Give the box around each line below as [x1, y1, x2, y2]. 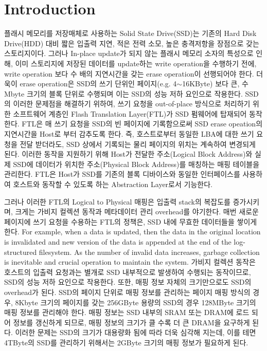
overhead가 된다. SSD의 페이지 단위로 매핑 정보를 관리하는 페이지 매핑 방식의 [4, 286, 251, 297]
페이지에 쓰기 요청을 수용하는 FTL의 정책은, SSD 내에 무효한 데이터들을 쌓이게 [4, 216, 257, 227]
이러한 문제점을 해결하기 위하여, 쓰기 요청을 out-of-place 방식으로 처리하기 [13, 98, 251, 109]
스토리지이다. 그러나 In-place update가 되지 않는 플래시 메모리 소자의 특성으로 [4, 48, 254, 59]
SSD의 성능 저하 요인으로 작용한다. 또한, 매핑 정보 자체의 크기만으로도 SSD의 [4, 276, 252, 287]
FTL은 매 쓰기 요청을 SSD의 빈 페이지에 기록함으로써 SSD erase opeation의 [22, 118, 263, 129]
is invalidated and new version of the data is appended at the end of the [4, 236, 232, 247]
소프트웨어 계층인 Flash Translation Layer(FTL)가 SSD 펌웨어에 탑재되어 [13, 108, 247, 119]
